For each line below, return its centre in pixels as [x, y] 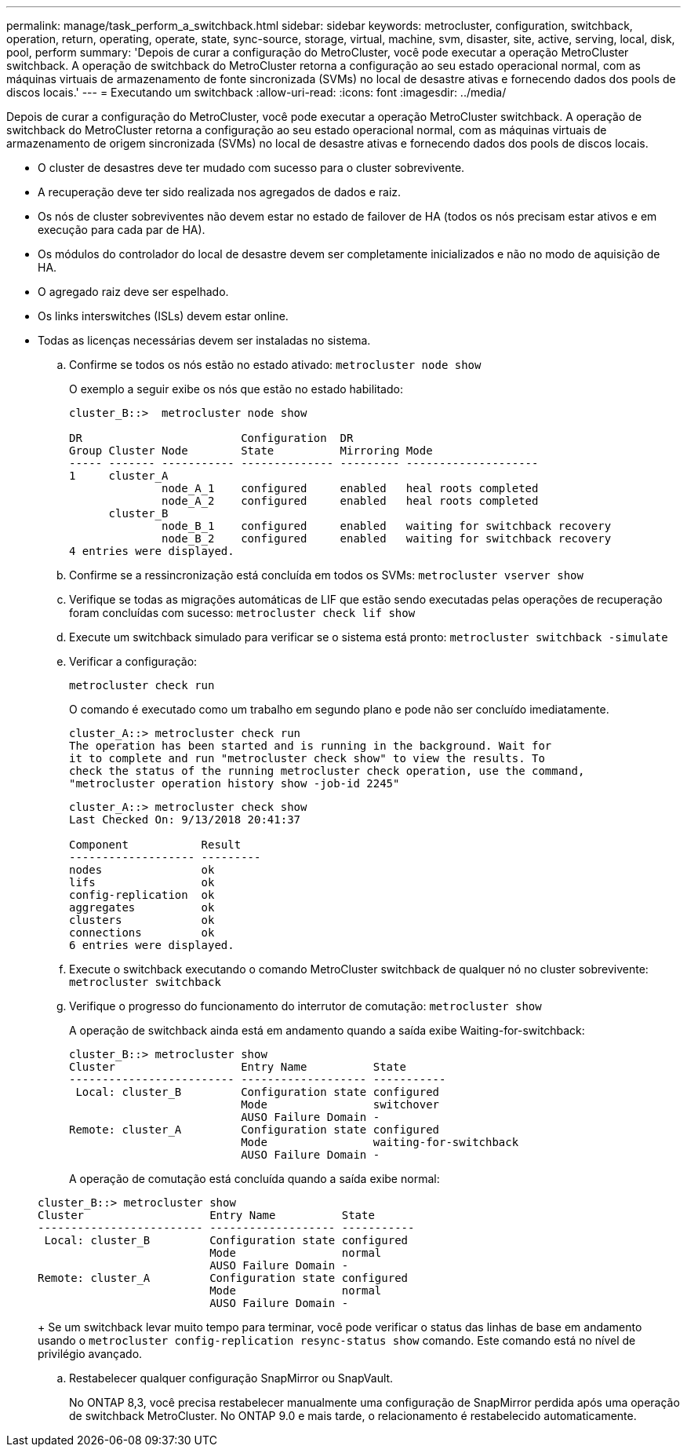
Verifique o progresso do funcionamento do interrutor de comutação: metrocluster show [305, 1006]
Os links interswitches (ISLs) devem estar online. [163, 316]
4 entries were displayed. [152, 551]
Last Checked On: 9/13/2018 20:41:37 [185, 820]
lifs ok [142, 882]
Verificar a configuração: [133, 661]
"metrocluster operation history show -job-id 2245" [234, 783]
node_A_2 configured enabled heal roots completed [350, 501]
